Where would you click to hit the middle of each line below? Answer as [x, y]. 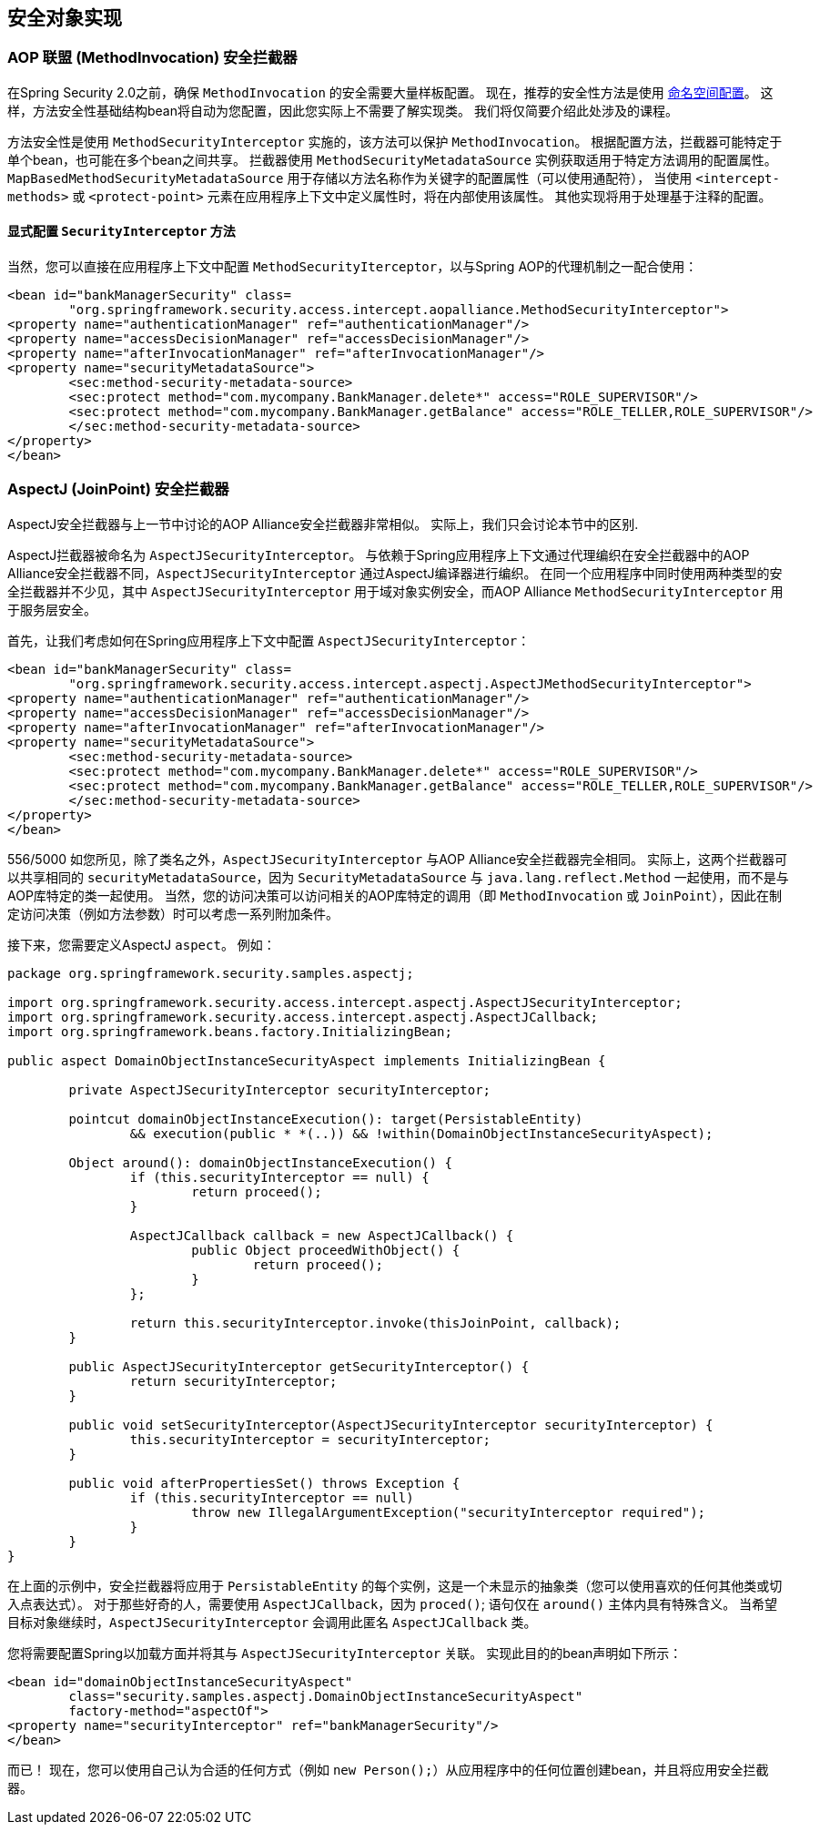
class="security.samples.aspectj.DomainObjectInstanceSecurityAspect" [326, 1696]
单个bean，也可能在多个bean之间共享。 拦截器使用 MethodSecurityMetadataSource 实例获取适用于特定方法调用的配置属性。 [392, 159]
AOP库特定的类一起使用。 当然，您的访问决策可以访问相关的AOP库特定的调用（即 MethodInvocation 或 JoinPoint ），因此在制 [395, 895]
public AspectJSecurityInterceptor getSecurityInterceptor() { [299, 1366]
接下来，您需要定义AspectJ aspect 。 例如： [142, 944]
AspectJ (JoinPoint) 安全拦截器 [118, 489]
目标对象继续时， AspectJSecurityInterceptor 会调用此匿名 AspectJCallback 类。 [272, 1622]
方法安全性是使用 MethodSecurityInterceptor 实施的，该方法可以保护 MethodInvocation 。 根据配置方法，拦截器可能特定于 [395, 141]
